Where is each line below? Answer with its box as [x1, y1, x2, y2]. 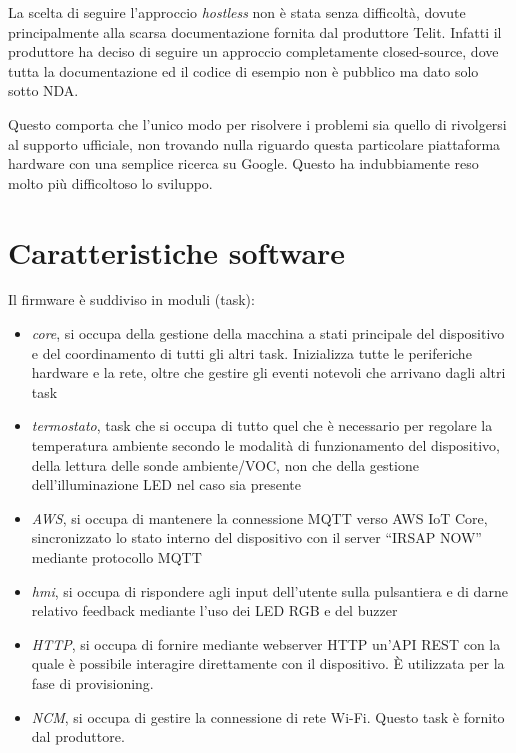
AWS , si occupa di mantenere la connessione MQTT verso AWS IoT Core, [31, 507, 488, 528]
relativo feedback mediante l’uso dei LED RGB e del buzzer [31, 600, 398, 621]
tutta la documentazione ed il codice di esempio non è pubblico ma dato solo [8, 60, 479, 81]
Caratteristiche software [8, 231, 346, 272]
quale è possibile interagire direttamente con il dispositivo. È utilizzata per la [31, 653, 505, 674]
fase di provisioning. [31, 672, 154, 693]
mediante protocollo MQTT [31, 547, 202, 567]
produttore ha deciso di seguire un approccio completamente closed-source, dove [8, 41, 499, 62]
